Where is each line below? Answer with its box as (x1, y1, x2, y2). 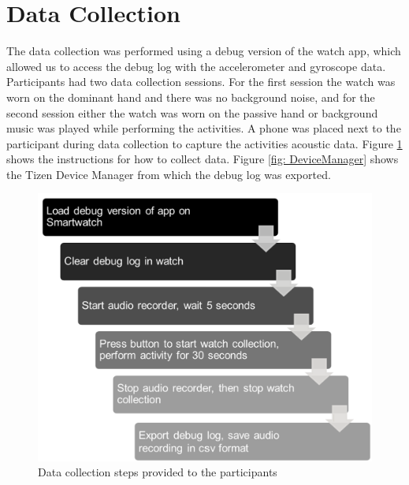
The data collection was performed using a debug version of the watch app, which (6, 43, 401, 59)
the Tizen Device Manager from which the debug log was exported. (6, 166, 331, 182)
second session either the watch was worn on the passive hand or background (6, 104, 378, 121)
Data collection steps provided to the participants (38, 464, 277, 480)
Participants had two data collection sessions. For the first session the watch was (6, 73, 396, 90)
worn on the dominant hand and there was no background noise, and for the (6, 88, 375, 105)
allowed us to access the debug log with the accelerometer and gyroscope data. (6, 58, 386, 74)
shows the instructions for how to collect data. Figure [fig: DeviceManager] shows (6, 151, 399, 167)
